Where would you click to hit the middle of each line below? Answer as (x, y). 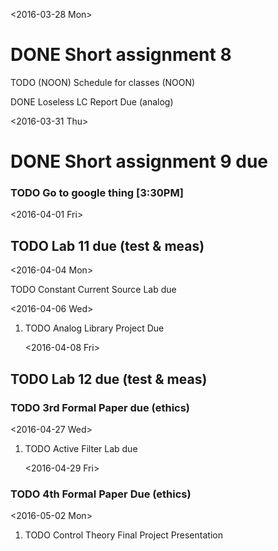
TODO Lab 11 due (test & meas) (107, 245)
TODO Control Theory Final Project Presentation (123, 535)
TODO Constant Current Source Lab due (93, 290)
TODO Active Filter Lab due (81, 448)
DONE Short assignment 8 (121, 55)
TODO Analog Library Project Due (94, 328)
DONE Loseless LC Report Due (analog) (92, 101)
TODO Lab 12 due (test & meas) (109, 379)
